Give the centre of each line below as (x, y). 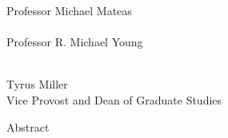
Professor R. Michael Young (75, 42)
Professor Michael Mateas (69, 10)
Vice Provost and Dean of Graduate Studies (114, 99)
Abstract (28, 126)
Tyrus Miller (37, 84)
